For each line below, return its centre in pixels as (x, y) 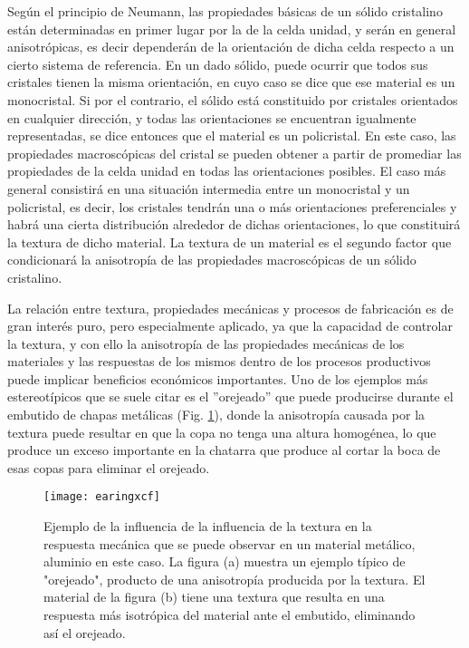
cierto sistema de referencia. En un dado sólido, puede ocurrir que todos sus (218, 64)
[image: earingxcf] (102, 497)
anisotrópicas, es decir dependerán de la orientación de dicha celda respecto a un (231, 47)
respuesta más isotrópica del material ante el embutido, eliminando (230, 615)
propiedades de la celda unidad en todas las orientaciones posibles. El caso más (227, 171)
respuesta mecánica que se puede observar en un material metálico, (230, 543)
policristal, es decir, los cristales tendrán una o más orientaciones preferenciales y (232, 206)
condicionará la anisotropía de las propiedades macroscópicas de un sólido (212, 260)
